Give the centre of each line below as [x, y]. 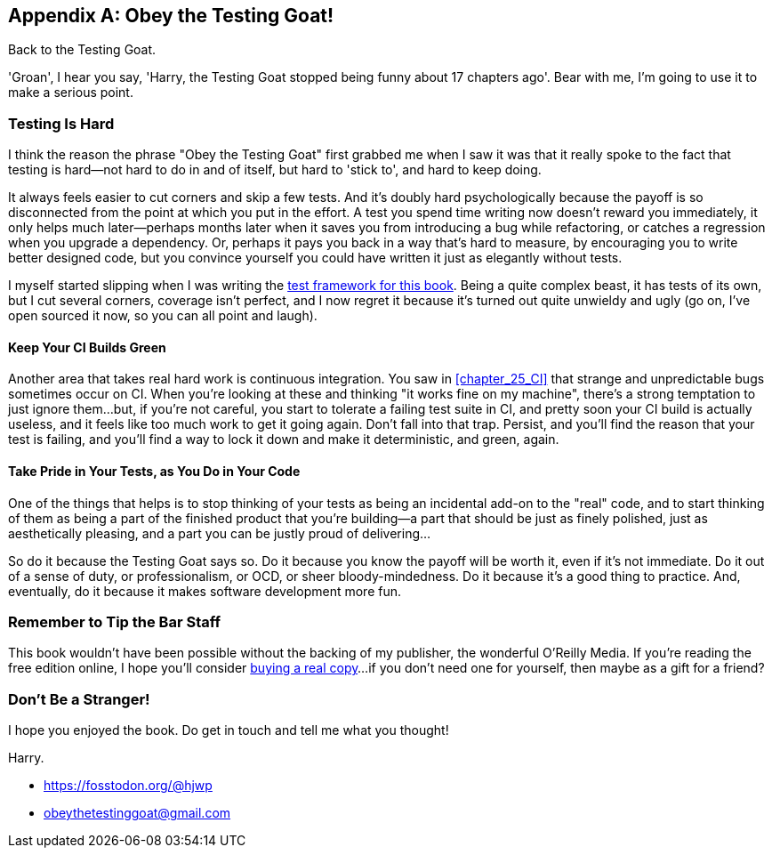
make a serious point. [71, 93]
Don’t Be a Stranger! [79, 699]
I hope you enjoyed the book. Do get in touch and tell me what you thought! [229, 730]
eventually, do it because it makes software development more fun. [205, 591]
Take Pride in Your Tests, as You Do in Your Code [154, 471]
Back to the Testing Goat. [82, 50]
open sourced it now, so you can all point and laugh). [163, 316]
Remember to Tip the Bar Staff [115, 621]
